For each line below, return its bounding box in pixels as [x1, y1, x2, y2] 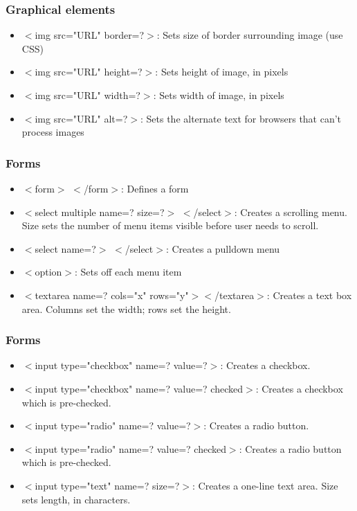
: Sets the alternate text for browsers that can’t [140, 111, 342, 125]
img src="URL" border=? [35, 28, 145, 42]
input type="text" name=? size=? [35, 478, 180, 492]
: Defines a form [120, 181, 189, 195]
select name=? [35, 241, 96, 256]
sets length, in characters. [21, 492, 131, 506]
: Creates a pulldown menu [165, 241, 280, 256]
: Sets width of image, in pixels [153, 88, 284, 102]
